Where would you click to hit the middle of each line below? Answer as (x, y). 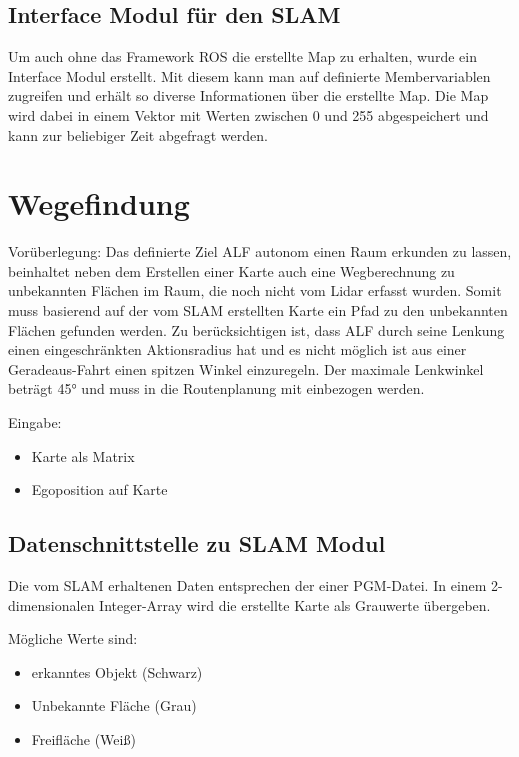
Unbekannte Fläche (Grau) (114, 705)
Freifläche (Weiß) (83, 739)
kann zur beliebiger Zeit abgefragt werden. (138, 134)
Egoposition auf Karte (99, 489)
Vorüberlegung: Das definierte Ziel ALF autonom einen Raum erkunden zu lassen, (260, 251)
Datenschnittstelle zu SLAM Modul (197, 543)
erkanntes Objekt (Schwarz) (117, 671)
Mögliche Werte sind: (73, 638)
